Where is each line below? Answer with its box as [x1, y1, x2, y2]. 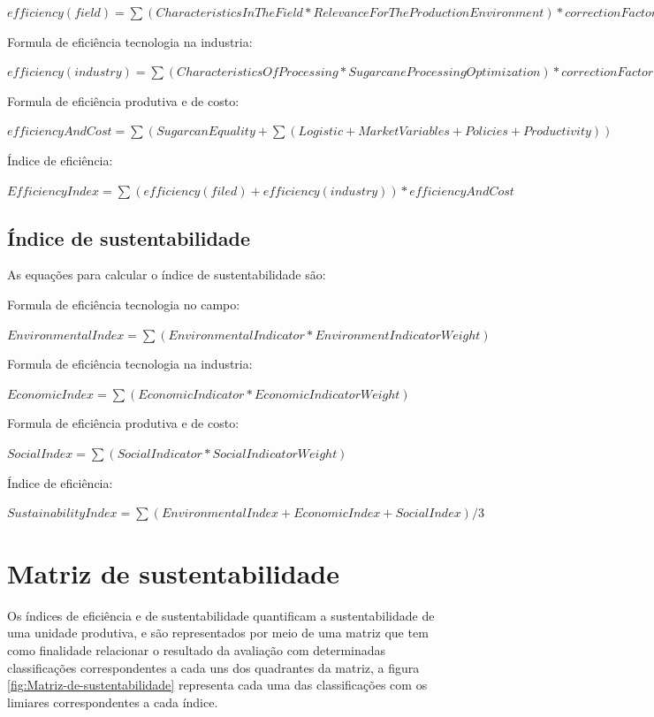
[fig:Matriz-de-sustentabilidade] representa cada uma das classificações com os [7, 675, 428, 694]
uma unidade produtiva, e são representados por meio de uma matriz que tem [7, 623, 429, 642]
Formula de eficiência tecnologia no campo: [7, 294, 240, 313]
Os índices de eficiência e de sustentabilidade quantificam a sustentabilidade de [7, 606, 435, 624]
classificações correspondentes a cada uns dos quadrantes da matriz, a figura [7, 658, 420, 676]
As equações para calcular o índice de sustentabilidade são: [7, 265, 326, 284]
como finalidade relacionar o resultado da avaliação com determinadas [7, 641, 386, 660]
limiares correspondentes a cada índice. [7, 692, 218, 711]
